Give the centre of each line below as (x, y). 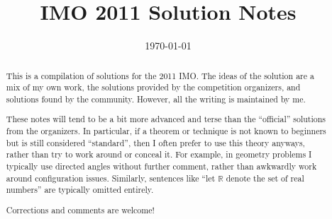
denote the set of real (265, 178)
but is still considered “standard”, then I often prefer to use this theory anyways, (155, 142)
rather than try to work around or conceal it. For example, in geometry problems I (159, 154)
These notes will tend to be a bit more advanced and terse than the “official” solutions (166, 119)
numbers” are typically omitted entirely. (80, 190)
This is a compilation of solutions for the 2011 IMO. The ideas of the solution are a (160, 75)
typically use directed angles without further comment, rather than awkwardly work (161, 166)
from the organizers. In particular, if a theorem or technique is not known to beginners (166, 131)
